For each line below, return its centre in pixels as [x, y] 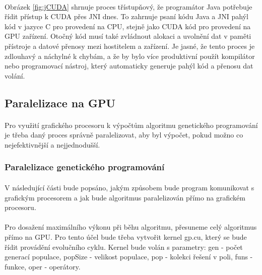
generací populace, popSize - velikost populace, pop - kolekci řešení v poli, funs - [129, 257]
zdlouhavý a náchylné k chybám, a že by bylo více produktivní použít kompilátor [130, 56]
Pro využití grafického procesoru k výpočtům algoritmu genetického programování [131, 125]
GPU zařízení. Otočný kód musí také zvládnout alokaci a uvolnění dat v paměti [128, 36]
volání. [15, 75]
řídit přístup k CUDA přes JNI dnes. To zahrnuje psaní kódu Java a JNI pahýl [126, 16]
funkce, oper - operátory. [43, 266]
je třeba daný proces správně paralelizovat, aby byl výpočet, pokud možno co [124, 135]
